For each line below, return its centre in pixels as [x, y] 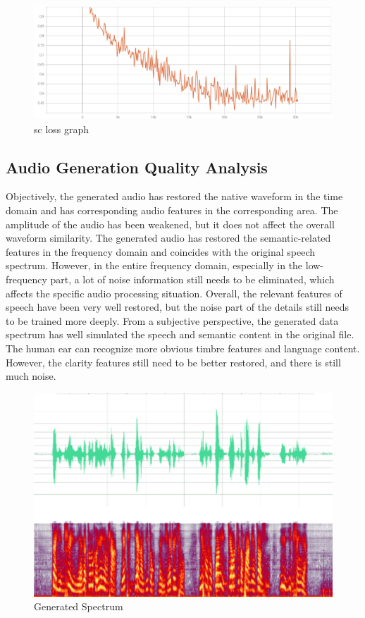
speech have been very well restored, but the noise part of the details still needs [178, 307]
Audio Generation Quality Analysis [137, 167]
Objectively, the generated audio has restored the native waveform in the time [174, 196]
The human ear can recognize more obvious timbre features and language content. [183, 348]
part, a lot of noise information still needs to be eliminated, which [192, 279]
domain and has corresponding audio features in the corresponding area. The [172, 210]
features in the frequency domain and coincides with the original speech [161, 251]
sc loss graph [62, 129]
